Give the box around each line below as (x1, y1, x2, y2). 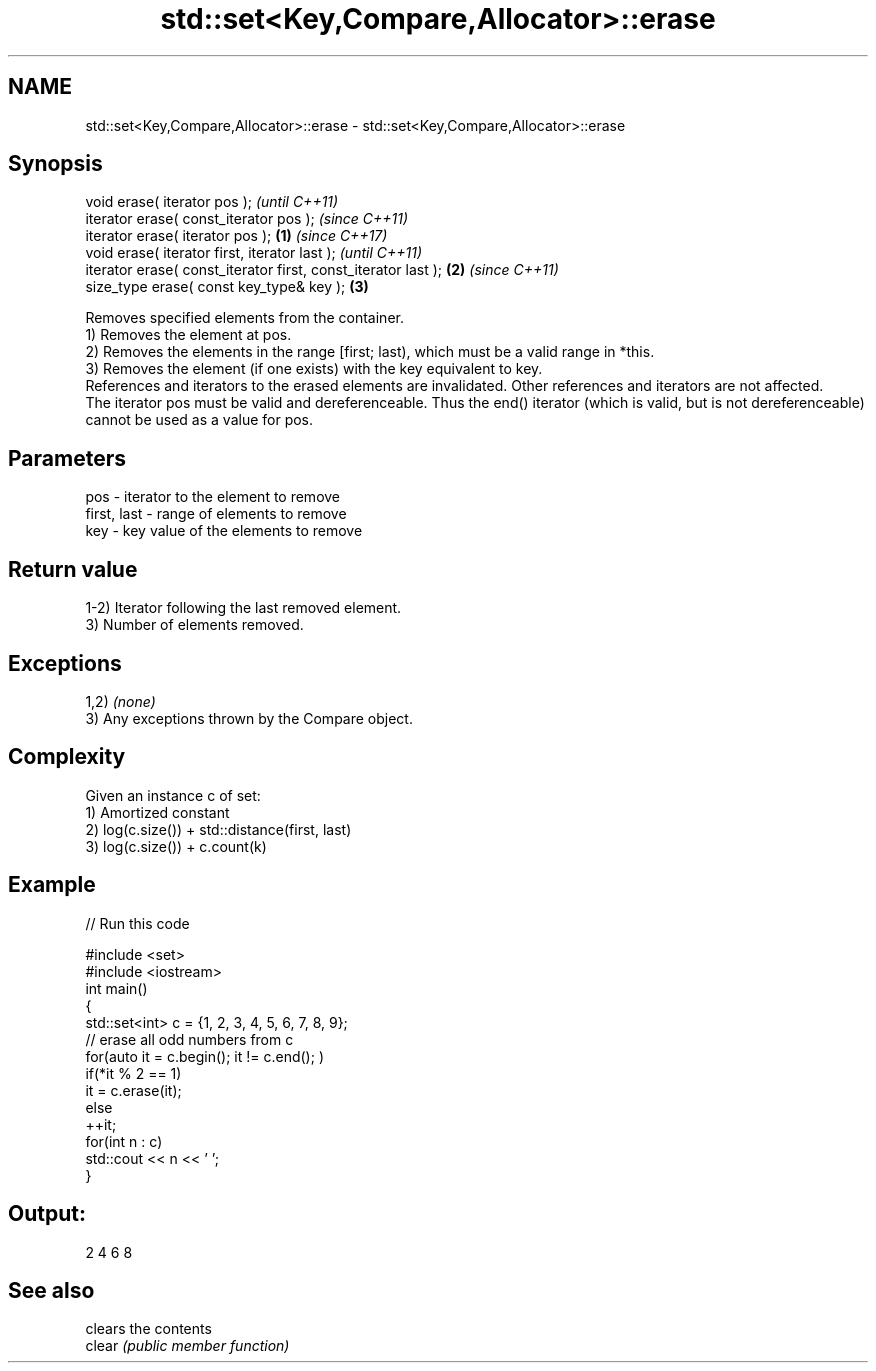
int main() (85, 979, 148, 997)
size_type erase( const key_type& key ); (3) (85, 278, 369, 296)
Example (8, 872, 96, 898)
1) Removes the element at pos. (85, 326, 292, 344)
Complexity (8, 744, 126, 770)
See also (8, 1277, 95, 1303)
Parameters (8, 445, 126, 471)
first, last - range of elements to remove (85, 505, 347, 523)
